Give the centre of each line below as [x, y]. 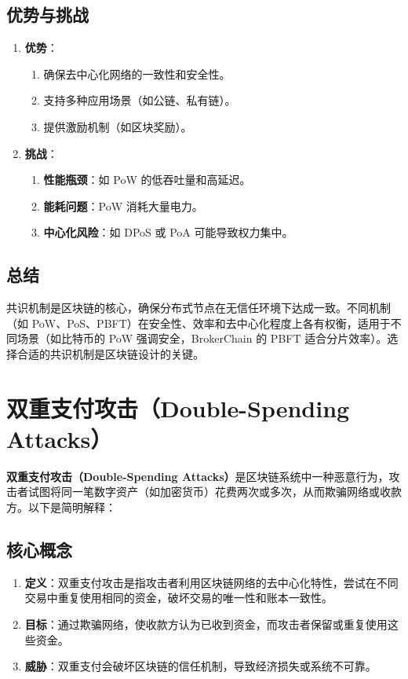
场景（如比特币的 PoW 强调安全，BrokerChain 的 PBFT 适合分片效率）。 [202, 338]
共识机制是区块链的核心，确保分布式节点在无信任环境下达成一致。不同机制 [199, 308]
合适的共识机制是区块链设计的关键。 [110, 353]
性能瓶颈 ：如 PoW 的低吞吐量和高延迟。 [147, 180]
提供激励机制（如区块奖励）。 [118, 126]
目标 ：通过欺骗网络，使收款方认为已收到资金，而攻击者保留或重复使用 [206, 624]
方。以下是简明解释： [61, 507]
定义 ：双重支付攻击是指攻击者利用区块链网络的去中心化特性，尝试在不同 [211, 582]
